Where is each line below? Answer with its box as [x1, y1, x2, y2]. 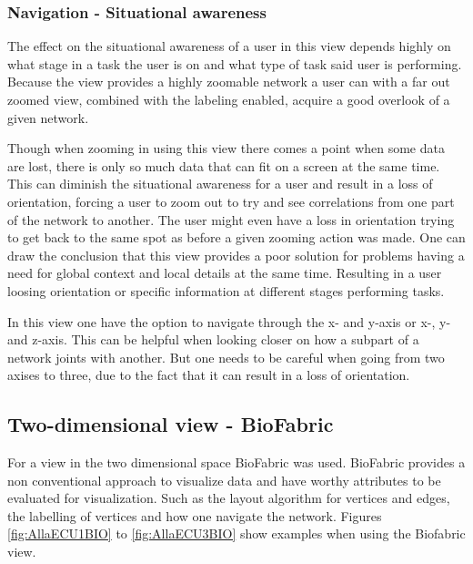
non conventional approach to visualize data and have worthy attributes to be [7, 470, 441, 489]
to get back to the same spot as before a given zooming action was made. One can [7, 228, 466, 247]
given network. [7, 108, 89, 127]
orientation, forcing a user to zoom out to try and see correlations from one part [7, 191, 455, 210]
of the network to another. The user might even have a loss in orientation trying [7, 210, 455, 229]
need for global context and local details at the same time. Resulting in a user [7, 263, 442, 282]
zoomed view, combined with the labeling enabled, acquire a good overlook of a [7, 90, 450, 108]
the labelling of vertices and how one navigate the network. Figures [7, 506, 382, 525]
